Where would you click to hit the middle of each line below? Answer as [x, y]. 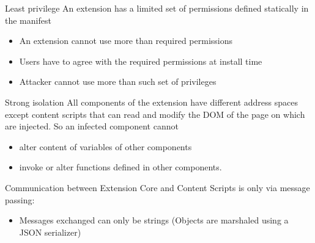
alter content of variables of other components [106, 146]
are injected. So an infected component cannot [92, 126]
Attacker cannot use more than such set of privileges [118, 82]
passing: [20, 199]
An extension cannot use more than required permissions [126, 41]
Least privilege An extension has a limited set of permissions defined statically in [157, 8]
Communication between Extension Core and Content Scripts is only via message [157, 187]
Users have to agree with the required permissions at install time [141, 61]
